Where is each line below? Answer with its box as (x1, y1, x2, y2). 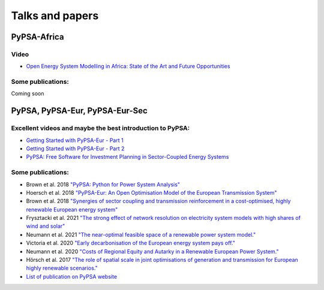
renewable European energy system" (26, 206, 118, 213)
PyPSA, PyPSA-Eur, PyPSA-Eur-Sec (11, 105, 148, 116)
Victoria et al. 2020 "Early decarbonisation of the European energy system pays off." (26, 240, 235, 247)
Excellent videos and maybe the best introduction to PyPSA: (11, 124, 190, 132)
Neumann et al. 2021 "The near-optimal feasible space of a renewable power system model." (26, 231, 256, 238)
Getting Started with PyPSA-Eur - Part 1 (26, 137, 124, 144)
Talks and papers (11, 9, 99, 22)
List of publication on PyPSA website (26, 273, 117, 280)
